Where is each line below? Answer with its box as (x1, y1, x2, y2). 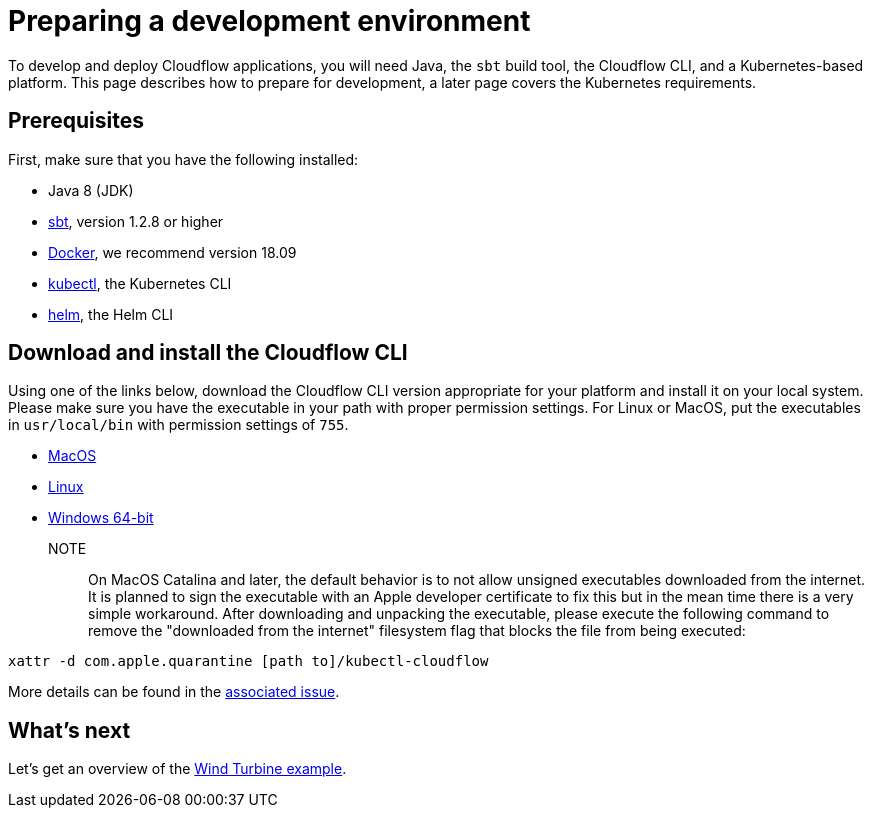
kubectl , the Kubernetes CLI (48, 274, 232, 292)
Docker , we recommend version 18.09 (48, 243, 297, 261)
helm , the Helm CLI (48, 305, 174, 323)
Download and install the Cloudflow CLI (8, 340, 408, 366)
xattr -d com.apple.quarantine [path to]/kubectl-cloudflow (8, 653, 489, 670)
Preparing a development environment (8, 4, 531, 38)
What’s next (8, 717, 131, 743)
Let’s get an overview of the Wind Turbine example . (8, 760, 347, 778)
